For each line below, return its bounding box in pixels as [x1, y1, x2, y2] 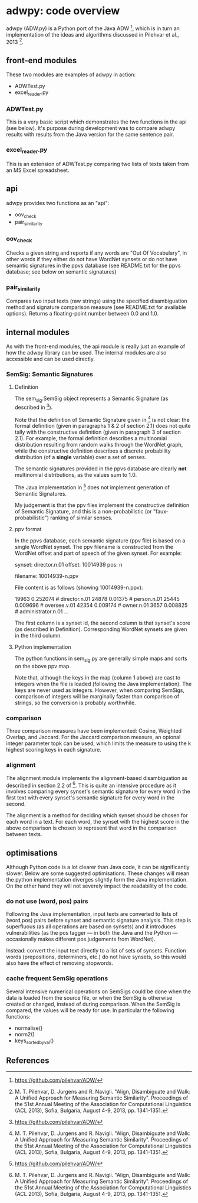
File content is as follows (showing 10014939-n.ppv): [14, 584, 143, 591]
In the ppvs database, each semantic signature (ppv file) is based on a [14, 537, 186, 544]
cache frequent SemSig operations [6, 974, 108, 983]
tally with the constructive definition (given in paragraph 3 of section [14, 428, 181, 435]
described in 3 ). [14, 403, 53, 411]
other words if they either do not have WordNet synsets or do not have [6, 255, 178, 262]
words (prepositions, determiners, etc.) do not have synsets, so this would [6, 953, 187, 961]
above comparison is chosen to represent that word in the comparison [6, 824, 177, 831]
